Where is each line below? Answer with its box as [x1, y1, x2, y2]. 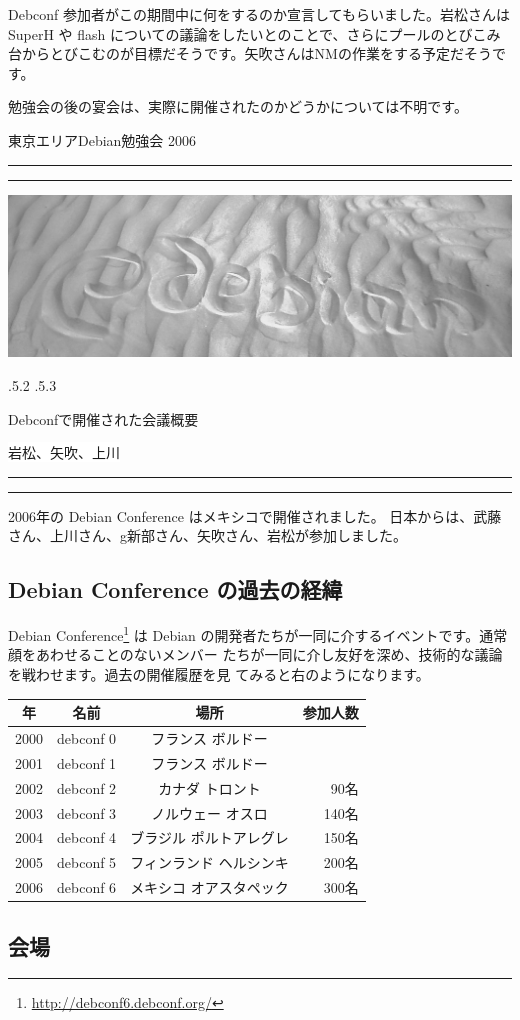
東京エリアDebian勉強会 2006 [8, 129, 197, 150]
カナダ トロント [158, 777, 261, 798]
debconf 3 [57, 802, 117, 823]
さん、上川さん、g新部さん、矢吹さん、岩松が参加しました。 [8, 525, 407, 546]
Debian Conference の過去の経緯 [8, 574, 343, 605]
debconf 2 [57, 777, 117, 798]
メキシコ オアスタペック [130, 877, 289, 898]
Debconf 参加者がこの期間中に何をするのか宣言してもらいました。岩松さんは [8, 4, 510, 24]
